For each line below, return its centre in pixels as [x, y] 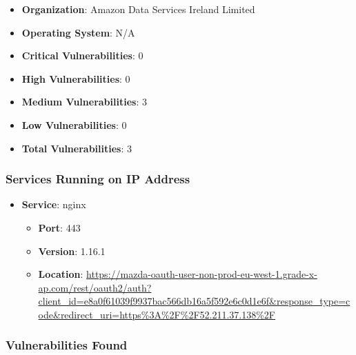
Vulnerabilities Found [67, 345]
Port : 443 [59, 227]
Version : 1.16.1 [72, 251]
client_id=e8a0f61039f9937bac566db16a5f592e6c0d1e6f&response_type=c [194, 301]
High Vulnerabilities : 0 [76, 78]
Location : [61, 274]
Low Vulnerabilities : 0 [74, 124]
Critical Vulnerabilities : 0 [82, 55]
